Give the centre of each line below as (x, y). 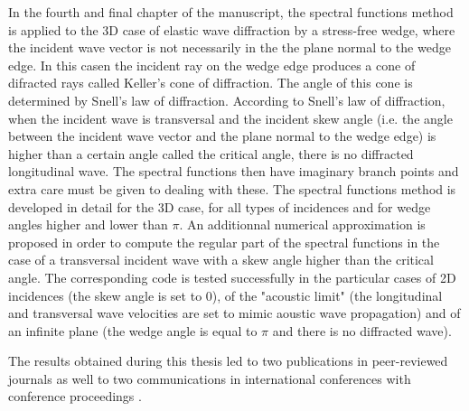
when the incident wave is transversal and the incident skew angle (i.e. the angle (230, 118)
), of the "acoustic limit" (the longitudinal (327, 295)
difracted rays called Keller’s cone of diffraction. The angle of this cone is (211, 83)
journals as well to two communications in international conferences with (210, 378)
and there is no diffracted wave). (362, 330)
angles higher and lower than (88, 224)
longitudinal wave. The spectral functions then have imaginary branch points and (234, 171)
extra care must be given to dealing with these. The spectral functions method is (232, 188)
